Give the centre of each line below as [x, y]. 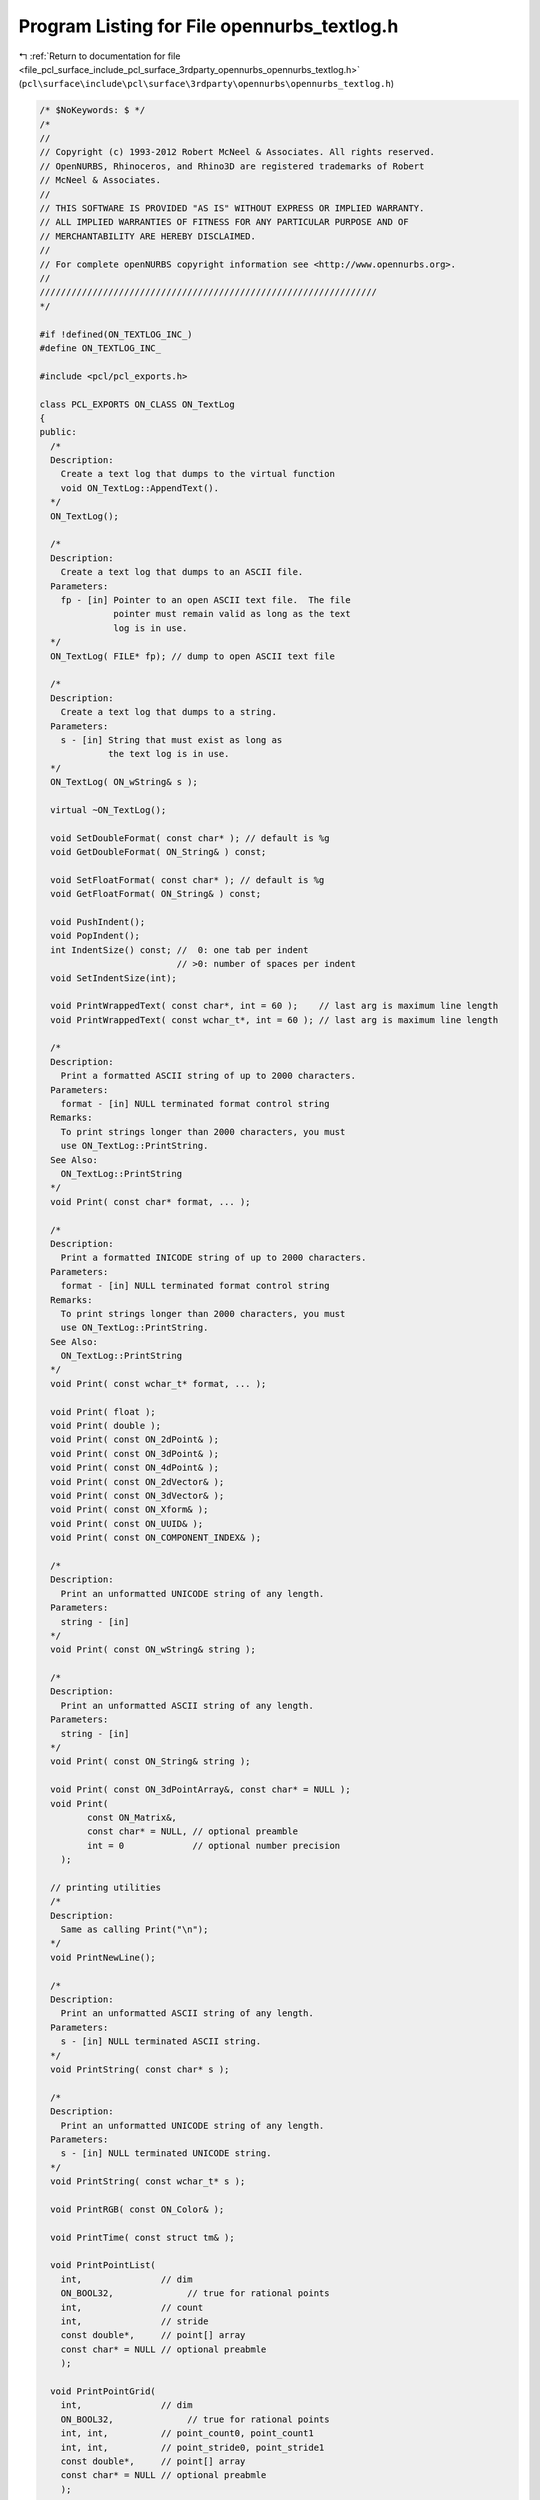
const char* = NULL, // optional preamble [192, 1831]
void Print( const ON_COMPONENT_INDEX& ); [156, 1538]
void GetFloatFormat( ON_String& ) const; [156, 894]
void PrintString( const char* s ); [140, 2069]
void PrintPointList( [103, 2265]
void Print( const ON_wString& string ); [153, 1649]
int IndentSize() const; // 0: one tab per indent [179, 949]
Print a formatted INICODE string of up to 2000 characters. [213, 1258]
